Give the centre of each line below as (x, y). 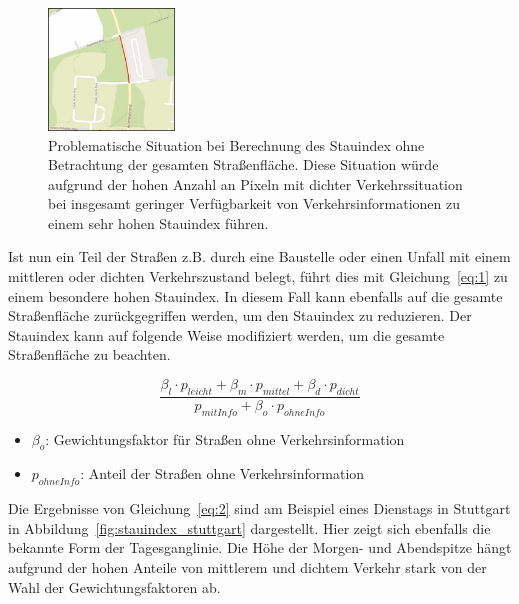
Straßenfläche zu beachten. (89, 354)
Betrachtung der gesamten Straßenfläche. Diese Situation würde (243, 164)
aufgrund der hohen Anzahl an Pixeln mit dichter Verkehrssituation (255, 183)
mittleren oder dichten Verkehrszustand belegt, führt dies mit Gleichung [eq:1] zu (258, 276)
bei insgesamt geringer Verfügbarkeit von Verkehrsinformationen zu (254, 203)
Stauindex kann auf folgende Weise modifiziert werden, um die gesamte (226, 334)
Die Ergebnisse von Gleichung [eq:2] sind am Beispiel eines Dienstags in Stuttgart (259, 508)
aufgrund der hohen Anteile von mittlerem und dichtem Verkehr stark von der (247, 567)
